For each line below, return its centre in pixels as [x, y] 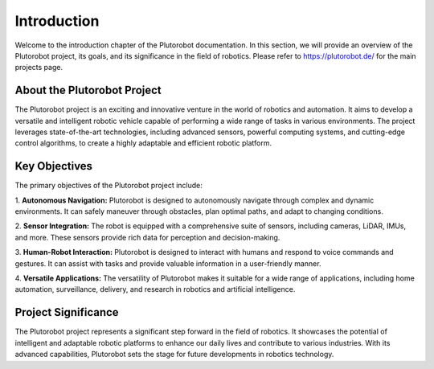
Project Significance [67, 312]
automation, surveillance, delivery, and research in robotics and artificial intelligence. [155, 289]
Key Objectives [53, 166]
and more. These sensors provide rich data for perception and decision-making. [147, 237]
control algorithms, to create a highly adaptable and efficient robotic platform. [143, 143]
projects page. [39, 68]
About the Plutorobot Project [88, 90]
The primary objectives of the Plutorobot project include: [108, 186]
